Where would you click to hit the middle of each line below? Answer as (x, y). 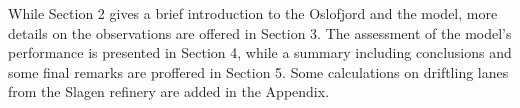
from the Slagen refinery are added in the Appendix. (169, 91)
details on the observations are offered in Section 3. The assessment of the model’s (260, 32)
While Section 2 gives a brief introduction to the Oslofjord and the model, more (253, 13)
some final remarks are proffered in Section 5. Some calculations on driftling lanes (258, 71)
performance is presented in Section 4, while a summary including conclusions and (260, 52)
